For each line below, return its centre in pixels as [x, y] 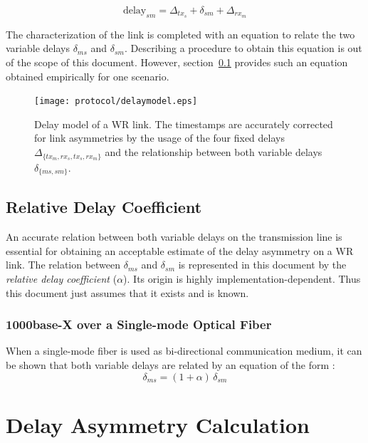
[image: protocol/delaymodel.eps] [116, 101]
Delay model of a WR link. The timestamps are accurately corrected [184, 124]
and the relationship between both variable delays [214, 152]
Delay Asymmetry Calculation [158, 424]
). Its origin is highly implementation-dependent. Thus [242, 278]
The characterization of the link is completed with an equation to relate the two [180, 34]
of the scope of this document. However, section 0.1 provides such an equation [177, 62]
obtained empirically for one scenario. [88, 76]
